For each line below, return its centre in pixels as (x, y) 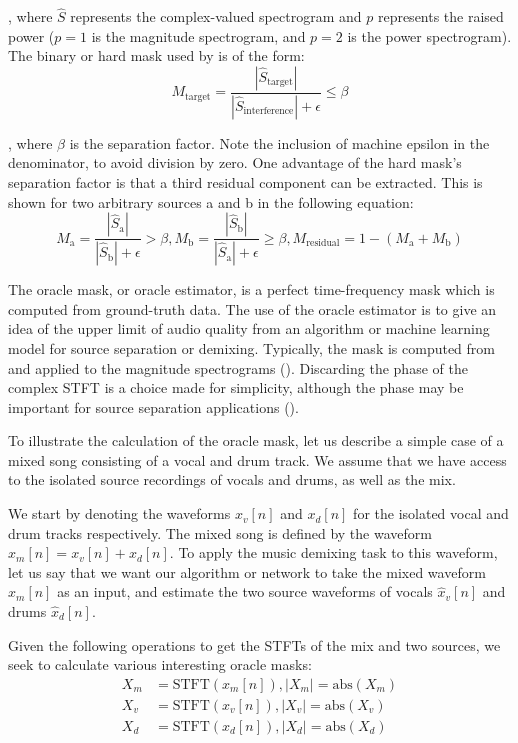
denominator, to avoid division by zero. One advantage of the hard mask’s (235, 162)
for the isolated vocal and (431, 513)
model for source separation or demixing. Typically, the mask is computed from (252, 347)
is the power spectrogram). (429, 35)
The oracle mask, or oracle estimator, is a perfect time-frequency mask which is (251, 289)
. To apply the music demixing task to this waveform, (333, 552)
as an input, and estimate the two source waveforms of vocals (245, 591)
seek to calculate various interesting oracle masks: (160, 664)
